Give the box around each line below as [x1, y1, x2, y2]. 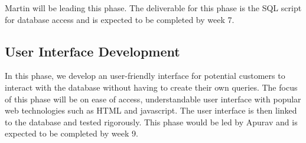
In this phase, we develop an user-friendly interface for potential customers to [5, 69, 285, 82]
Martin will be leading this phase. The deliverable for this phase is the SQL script [5, 2, 302, 14]
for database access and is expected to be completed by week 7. [5, 13, 235, 25]
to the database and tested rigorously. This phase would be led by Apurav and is [5, 115, 298, 128]
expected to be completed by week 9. [5, 127, 138, 139]
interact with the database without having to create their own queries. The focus [5, 81, 298, 93]
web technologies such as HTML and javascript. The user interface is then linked [5, 104, 297, 117]
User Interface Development [5, 42, 180, 60]
